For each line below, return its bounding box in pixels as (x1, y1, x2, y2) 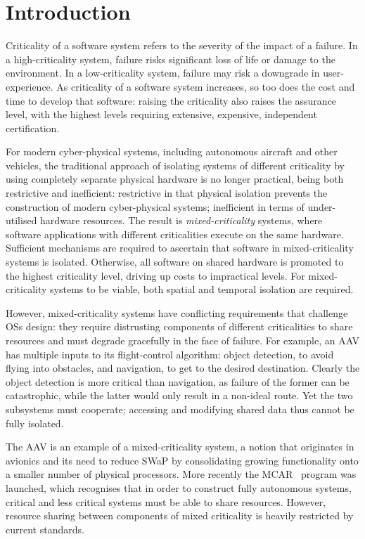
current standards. (6, 521, 84, 536)
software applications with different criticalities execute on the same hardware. (6, 226, 344, 241)
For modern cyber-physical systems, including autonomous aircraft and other (6, 144, 338, 159)
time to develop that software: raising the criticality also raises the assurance (6, 93, 337, 108)
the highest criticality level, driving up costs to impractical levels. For (6, 268, 305, 283)
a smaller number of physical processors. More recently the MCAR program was (6, 467, 357, 481)
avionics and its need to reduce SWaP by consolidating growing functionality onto (6, 453, 359, 467)
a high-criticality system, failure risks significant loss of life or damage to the (6, 51, 335, 66)
